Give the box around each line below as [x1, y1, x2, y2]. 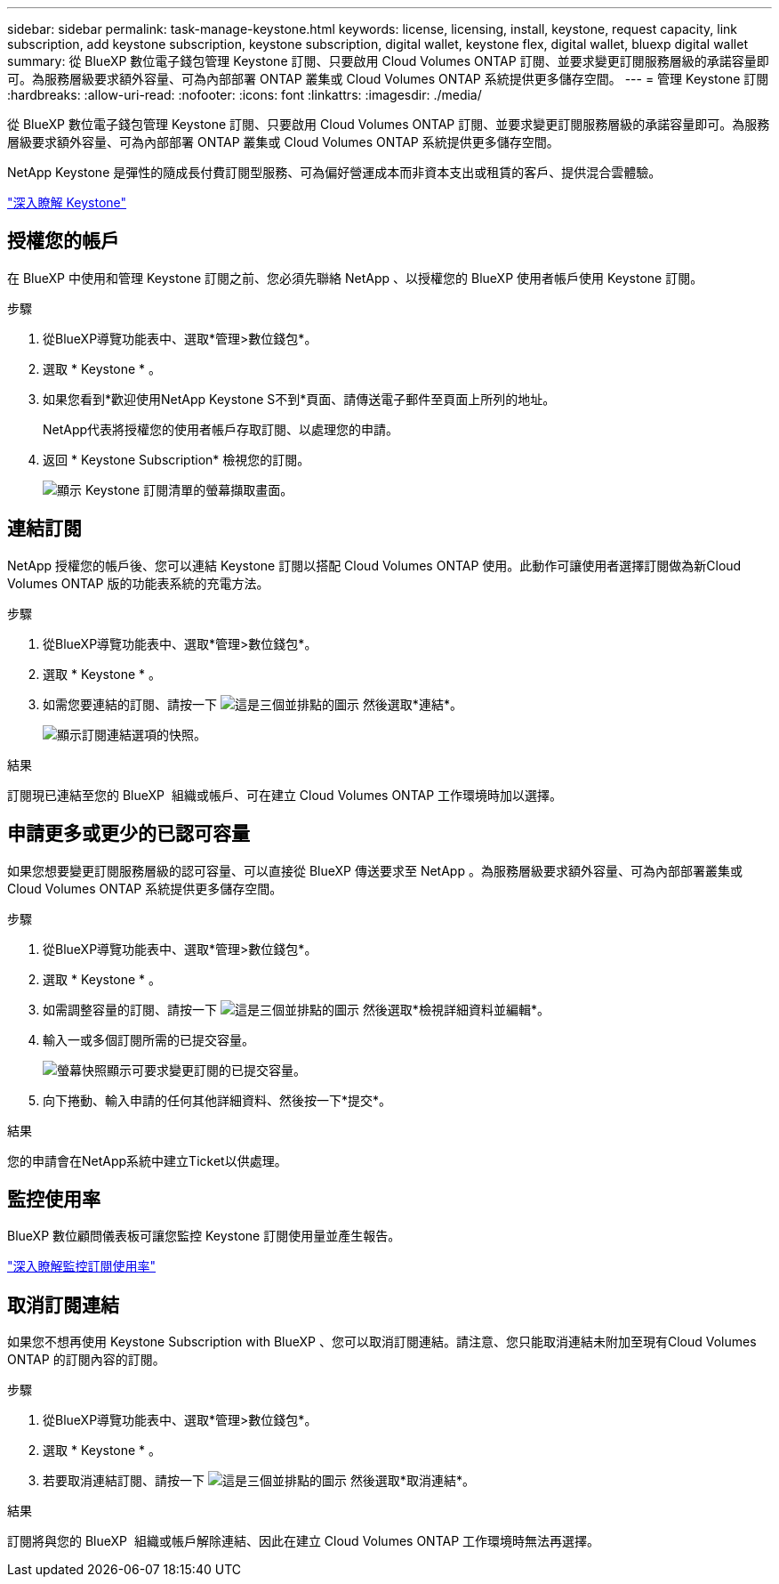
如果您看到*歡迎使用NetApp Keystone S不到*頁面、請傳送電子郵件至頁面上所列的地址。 [43, 391, 556, 407]
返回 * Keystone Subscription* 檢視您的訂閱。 [43, 451, 310, 467]
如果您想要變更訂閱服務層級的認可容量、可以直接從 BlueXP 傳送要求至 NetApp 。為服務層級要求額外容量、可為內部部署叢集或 [7, 862, 743, 878]
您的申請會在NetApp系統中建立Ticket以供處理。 [7, 1152, 287, 1168]
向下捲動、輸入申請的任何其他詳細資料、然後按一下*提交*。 [43, 1092, 392, 1108]
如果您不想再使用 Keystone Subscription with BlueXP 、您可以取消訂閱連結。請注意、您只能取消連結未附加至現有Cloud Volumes [7, 1334, 757, 1350]
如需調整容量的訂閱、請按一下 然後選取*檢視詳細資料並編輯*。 [43, 1001, 550, 1017]
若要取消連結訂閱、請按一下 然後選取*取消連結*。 [43, 1473, 475, 1489]
